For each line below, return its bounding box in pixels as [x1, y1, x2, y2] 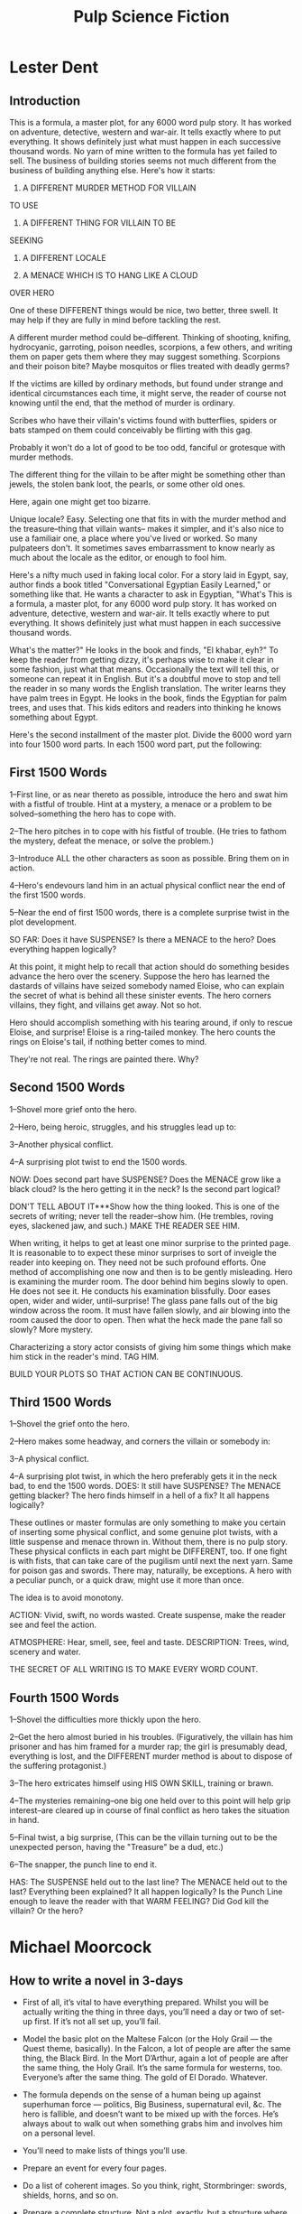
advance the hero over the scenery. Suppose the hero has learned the [9, 971, 270, 981]
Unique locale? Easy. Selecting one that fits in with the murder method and [9, 514, 287, 525]
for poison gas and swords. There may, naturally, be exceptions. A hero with [9, 1565, 292, 1577]
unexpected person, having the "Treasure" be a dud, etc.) [9, 1842, 224, 1853]
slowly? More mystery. [9, 1324, 93, 1335]
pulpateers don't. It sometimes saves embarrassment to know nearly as [9, 543, 276, 553]
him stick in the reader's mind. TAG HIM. [9, 1351, 160, 1362]
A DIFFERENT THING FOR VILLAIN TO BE [22, 218, 177, 228]
